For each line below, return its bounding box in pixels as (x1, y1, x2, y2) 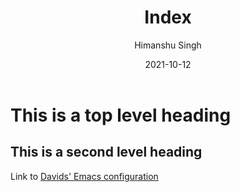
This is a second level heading (10, 144, 203, 161)
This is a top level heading (10, 104, 232, 126)
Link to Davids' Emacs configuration (10, 170, 159, 182)
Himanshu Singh (134, 39, 202, 51)
